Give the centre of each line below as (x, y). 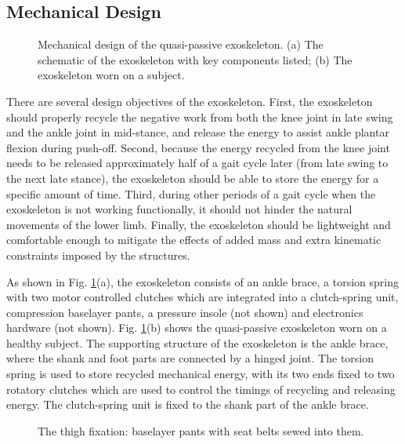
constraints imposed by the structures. (98, 255)
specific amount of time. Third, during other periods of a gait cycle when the (191, 193)
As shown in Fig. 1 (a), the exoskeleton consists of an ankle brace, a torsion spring (203, 281)
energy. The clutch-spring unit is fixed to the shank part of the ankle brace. (188, 404)
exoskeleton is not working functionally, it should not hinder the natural (179, 209)
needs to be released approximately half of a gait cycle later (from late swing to (197, 163)
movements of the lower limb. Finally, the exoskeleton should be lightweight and (199, 224)
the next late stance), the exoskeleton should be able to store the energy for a (193, 178)
